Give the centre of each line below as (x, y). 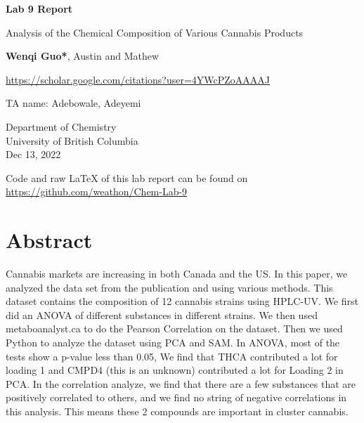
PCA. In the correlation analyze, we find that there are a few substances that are (181, 383)
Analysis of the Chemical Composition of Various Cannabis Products (155, 32)
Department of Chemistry (61, 126)
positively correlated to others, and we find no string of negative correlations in (176, 397)
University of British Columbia (72, 140)
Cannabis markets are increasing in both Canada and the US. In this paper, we (177, 274)
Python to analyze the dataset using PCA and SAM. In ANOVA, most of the (173, 343)
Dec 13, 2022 (33, 154)
